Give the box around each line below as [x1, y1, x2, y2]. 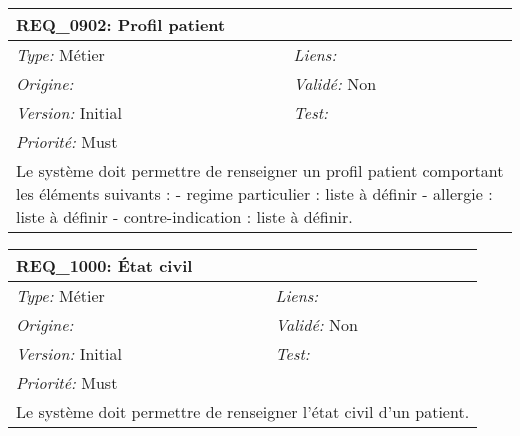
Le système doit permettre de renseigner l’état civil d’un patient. [16, 400, 470, 423]
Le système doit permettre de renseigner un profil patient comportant [16, 159, 504, 182]
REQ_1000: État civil [16, 254, 193, 277]
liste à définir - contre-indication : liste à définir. [16, 205, 353, 228]
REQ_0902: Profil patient [16, 13, 226, 36]
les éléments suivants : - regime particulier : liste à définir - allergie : [16, 182, 493, 205]
